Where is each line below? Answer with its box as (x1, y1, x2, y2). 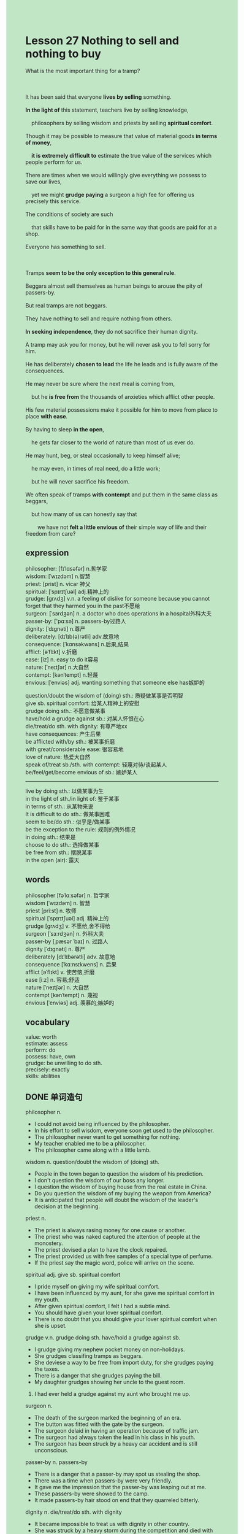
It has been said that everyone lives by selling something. (25, 93, 172, 101)
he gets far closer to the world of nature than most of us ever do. (31, 439, 196, 446)
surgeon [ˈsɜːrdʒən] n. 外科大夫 (25, 930, 104, 937)
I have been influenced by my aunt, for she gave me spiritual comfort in (34, 1289, 215, 1297)
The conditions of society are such (25, 210, 113, 218)
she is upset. (34, 1322, 67, 1330)
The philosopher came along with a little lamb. (34, 1146, 151, 1154)
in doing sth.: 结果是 (25, 833, 76, 841)
